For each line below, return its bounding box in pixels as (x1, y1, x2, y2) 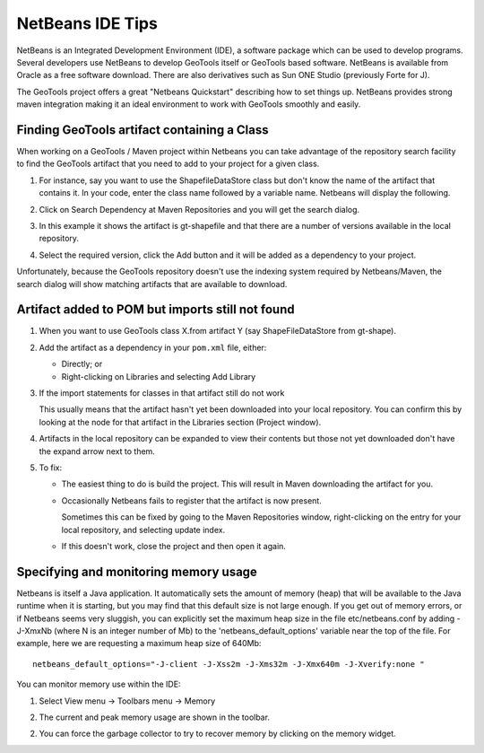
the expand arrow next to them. (39, 445, 156, 457)
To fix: (39, 462, 63, 473)
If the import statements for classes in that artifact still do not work (39, 388, 285, 398)
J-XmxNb (16, 625, 53, 636)
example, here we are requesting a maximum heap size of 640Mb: (16, 638, 262, 649)
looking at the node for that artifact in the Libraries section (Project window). (39, 416, 322, 427)
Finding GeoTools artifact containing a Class (16, 122, 269, 137)
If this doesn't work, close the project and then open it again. (61, 540, 287, 551)
